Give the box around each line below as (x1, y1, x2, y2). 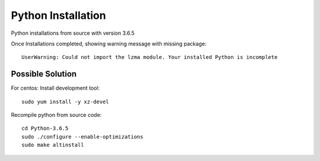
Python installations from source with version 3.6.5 (11, 29, 135, 37)
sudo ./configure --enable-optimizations (21, 133, 143, 140)
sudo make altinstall (21, 142, 84, 149)
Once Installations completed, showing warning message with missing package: (11, 40, 207, 47)
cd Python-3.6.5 (21, 125, 69, 132)
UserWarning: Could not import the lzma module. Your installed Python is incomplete (21, 54, 278, 61)
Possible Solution (11, 69, 77, 79)
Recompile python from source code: (11, 111, 102, 119)
